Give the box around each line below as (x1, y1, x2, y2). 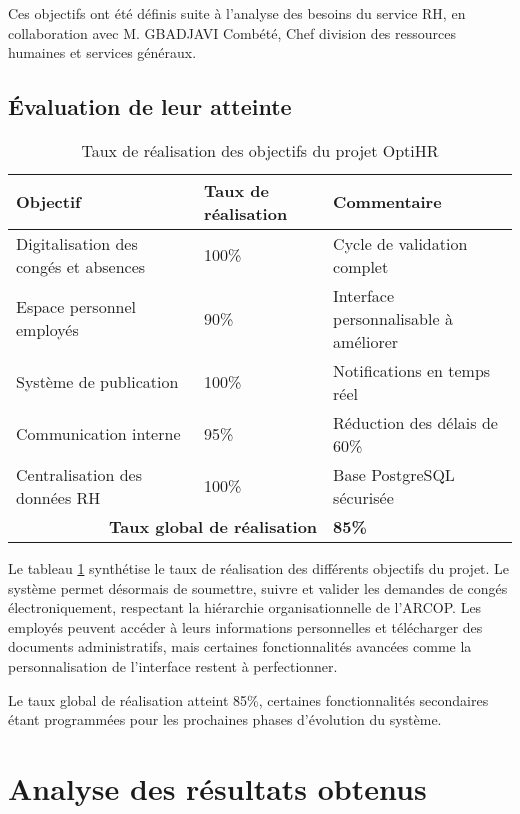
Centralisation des (16, 462, 143, 486)
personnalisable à (333, 306, 453, 330)
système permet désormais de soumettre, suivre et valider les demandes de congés (8, 577, 508, 598)
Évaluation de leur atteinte (8, 91, 292, 122)
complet (333, 254, 389, 278)
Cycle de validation (333, 231, 468, 255)
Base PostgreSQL (333, 462, 455, 486)
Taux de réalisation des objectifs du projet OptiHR (81, 138, 439, 162)
